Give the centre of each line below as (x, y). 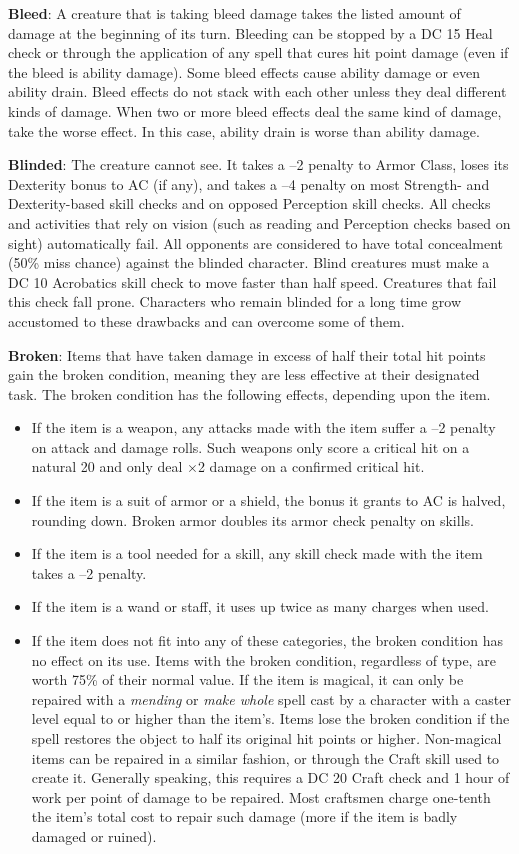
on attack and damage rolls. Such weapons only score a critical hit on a (250, 446)
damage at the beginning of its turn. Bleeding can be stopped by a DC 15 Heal (250, 32)
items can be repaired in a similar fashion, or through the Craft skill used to (265, 757)
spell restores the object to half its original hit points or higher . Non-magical (266, 738)
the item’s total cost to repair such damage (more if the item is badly (244, 816)
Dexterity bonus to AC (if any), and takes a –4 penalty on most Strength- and (249, 183)
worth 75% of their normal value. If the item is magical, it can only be (247, 679)
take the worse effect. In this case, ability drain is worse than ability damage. (244, 130)
